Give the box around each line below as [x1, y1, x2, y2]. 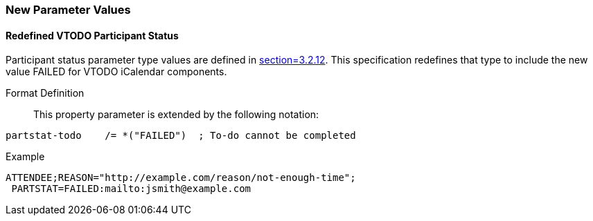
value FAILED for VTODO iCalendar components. [6, 66, 227, 78]
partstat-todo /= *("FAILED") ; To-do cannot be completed [6, 130, 356, 142]
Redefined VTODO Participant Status [6, 29, 179, 41]
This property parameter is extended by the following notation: [33, 108, 319, 121]
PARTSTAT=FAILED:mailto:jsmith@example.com [11, 183, 251, 195]
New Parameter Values [6, 3, 131, 17]
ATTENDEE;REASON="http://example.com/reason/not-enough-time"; [6, 172, 356, 184]
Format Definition [6, 87, 85, 99]
